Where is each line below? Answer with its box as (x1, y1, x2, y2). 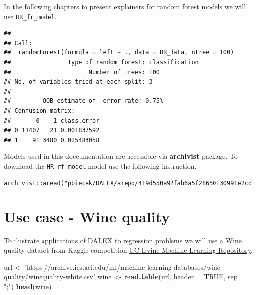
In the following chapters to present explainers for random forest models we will (4, 1, 246, 11)
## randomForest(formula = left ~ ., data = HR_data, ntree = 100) (4, 49, 234, 56)
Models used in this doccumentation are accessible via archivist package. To (4, 151, 238, 161)
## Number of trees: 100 (4, 68, 160, 76)
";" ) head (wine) (4, 281, 52, 291)
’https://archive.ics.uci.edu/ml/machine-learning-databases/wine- (25, 261, 223, 272)
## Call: (4, 39, 33, 47)
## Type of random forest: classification (4, 59, 199, 66)
